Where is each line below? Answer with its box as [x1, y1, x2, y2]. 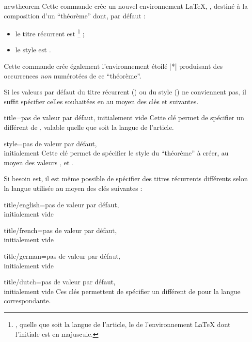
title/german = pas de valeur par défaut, [4, 250, 121, 261]
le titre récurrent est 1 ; [15, 27, 85, 38]
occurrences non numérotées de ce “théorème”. [4, 70, 142, 80]
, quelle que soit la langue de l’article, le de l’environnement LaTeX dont [15, 319, 231, 329]
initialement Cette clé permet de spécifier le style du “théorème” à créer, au [4, 148, 229, 158]
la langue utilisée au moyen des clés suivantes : [4, 183, 142, 193]
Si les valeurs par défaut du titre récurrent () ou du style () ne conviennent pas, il [4, 87, 246, 97]
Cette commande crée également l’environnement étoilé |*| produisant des [4, 61, 223, 71]
